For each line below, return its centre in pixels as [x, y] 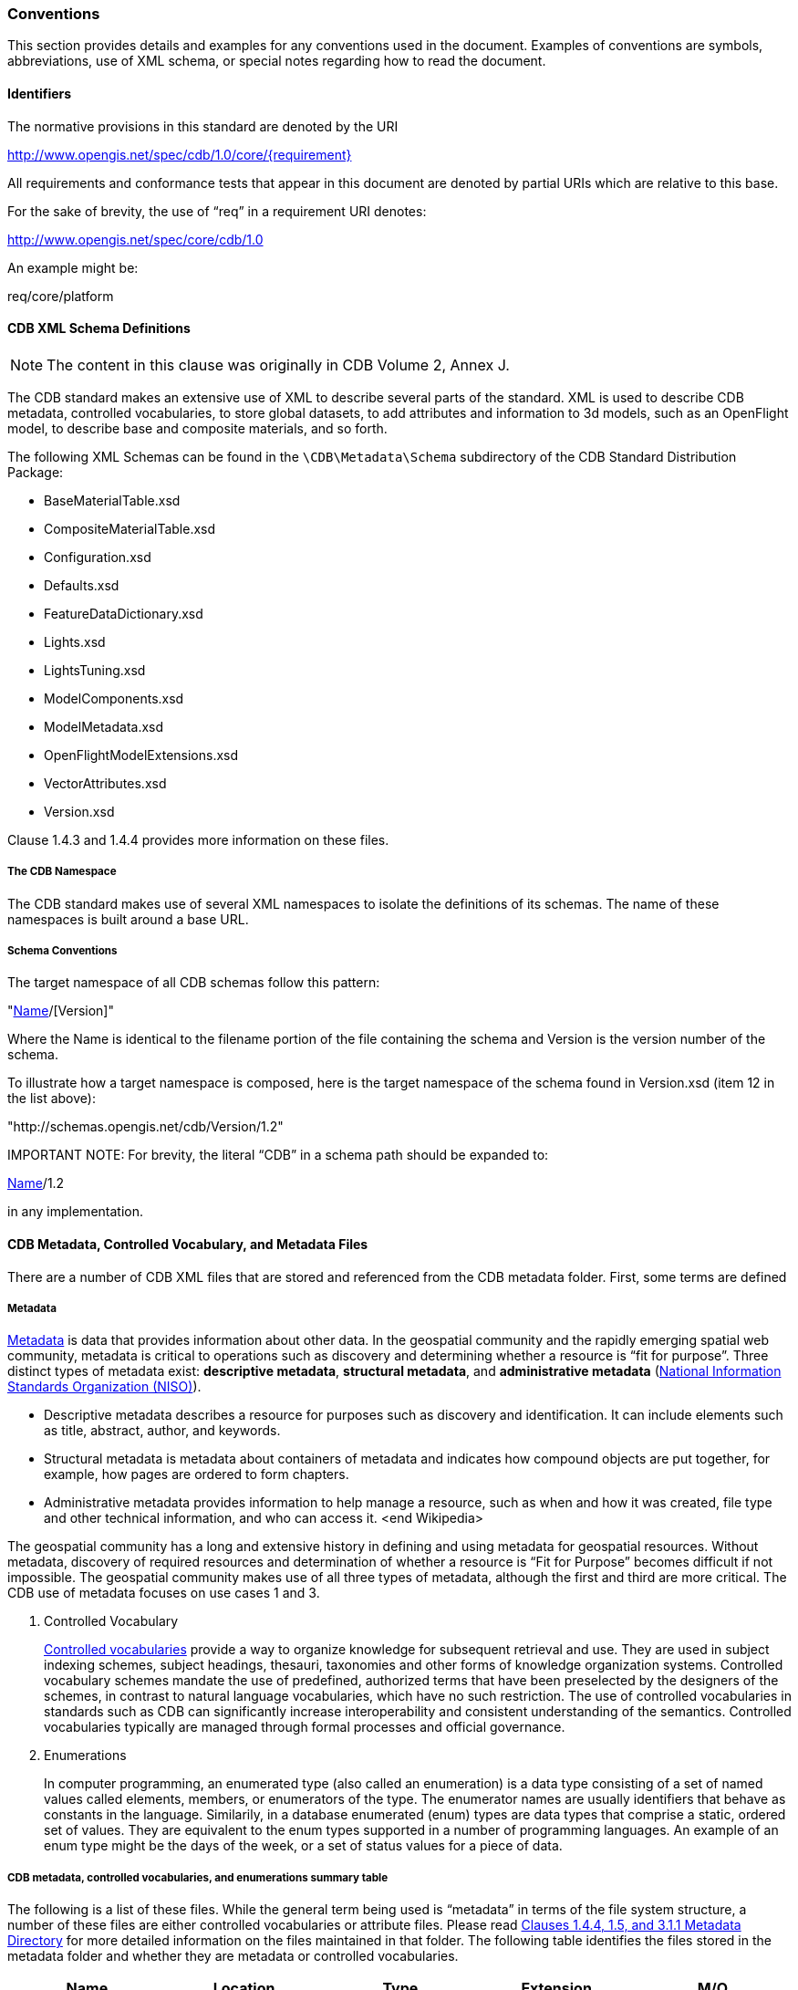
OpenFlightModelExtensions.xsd [141, 755]
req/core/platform [61, 296]
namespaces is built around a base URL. [128, 919]
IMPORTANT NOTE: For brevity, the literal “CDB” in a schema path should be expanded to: [278, 1155]
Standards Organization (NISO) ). [104, 1387]
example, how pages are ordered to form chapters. [197, 1474]
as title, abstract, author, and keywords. [162, 1431]
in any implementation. [75, 1212]
